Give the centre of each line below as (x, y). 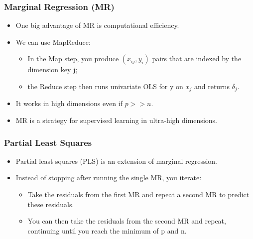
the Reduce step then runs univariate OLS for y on (105, 86)
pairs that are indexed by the (197, 59)
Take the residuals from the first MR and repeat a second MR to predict (138, 194)
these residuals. (51, 204)
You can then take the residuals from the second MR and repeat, (127, 221)
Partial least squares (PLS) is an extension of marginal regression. (117, 161)
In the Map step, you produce (73, 59)
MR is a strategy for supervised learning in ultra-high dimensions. (116, 120)
